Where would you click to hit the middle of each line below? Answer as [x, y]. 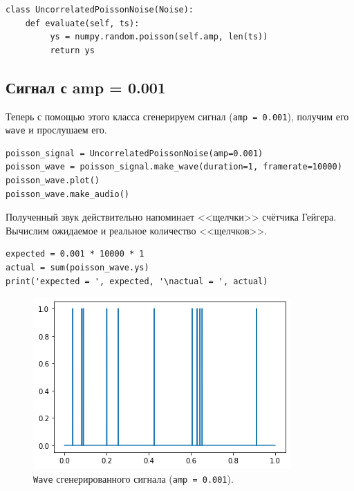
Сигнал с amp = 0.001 [86, 87]
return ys [72, 50]
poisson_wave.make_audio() [67, 194]
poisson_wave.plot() [53, 181]
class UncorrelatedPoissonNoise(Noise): [100, 10]
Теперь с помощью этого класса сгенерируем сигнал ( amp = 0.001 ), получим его [177, 116]
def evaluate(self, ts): [82, 23]
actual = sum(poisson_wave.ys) [77, 268]
